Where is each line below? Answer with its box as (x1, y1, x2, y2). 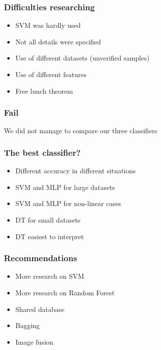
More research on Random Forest (15, 288, 115, 297)
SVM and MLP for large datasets (15, 182, 115, 192)
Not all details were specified (15, 36, 101, 46)
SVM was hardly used (15, 20, 81, 30)
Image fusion (15, 336, 54, 347)
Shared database (15, 304, 65, 314)
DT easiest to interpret (15, 231, 84, 241)
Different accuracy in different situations (15, 165, 136, 176)
